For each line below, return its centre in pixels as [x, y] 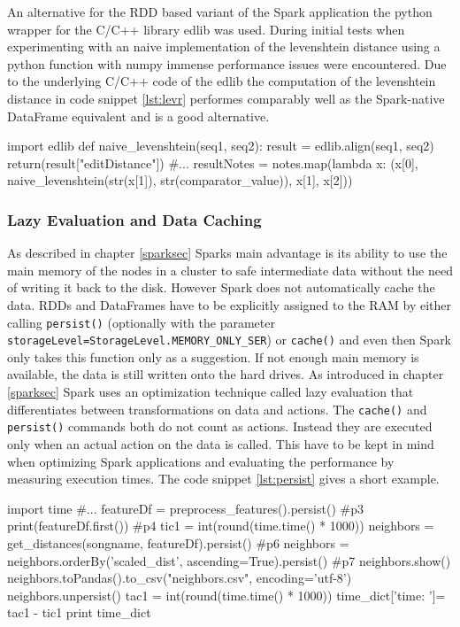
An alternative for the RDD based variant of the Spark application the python [220, 12]
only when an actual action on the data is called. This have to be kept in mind [221, 443]
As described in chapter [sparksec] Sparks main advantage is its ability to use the [227, 253]
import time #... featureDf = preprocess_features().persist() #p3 [185, 508]
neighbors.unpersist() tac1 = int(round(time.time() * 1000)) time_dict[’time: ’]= [226, 595]
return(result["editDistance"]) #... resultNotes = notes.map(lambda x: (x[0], [213, 163]
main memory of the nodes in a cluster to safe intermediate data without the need [230, 270]
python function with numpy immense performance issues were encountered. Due [227, 63]
